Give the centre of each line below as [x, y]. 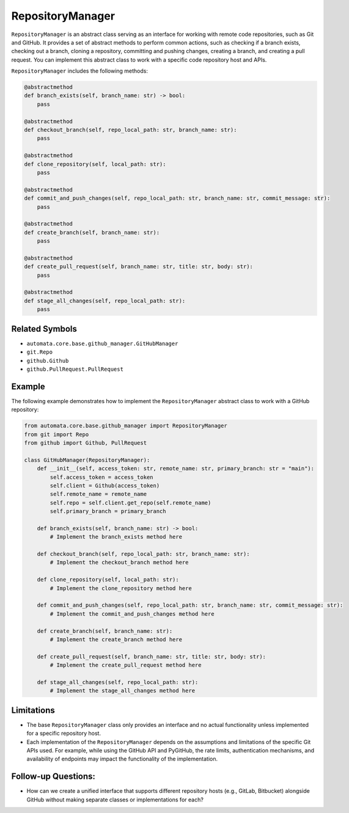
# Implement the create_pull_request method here [126, 665]
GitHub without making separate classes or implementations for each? [115, 800]
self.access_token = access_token [101, 477]
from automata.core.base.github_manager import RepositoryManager [126, 426]
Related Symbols [44, 329]
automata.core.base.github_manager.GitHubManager [102, 343]
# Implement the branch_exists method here [116, 537]
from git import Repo [57, 434]
